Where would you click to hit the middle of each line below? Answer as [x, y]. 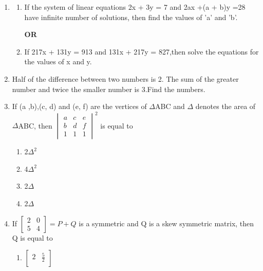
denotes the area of [226, 106]
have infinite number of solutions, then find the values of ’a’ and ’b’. [131, 17]
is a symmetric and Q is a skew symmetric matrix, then [166, 223]
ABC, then [35, 125]
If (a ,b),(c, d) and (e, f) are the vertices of [79, 106]
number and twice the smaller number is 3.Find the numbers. [109, 89]
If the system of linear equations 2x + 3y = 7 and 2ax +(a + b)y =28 [135, 7]
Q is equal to [32, 237]
